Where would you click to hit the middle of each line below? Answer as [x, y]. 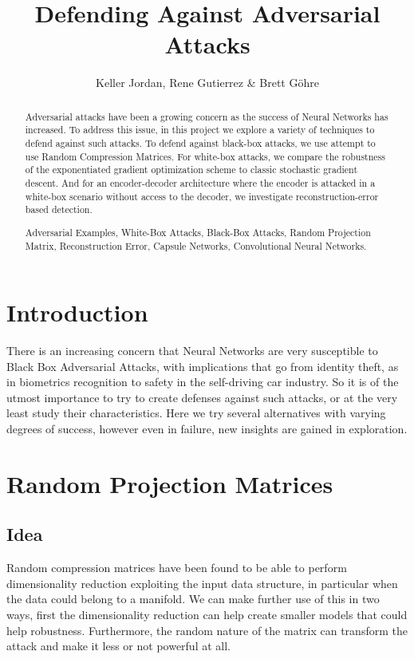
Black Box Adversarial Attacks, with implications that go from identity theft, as [203, 366]
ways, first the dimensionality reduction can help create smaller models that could [207, 615]
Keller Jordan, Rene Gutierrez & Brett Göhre [207, 83]
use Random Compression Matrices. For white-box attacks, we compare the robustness [205, 156]
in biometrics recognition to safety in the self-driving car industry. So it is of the [203, 382]
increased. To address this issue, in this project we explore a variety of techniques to [200, 130]
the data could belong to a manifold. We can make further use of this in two [193, 599]
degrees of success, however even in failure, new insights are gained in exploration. [207, 429]
